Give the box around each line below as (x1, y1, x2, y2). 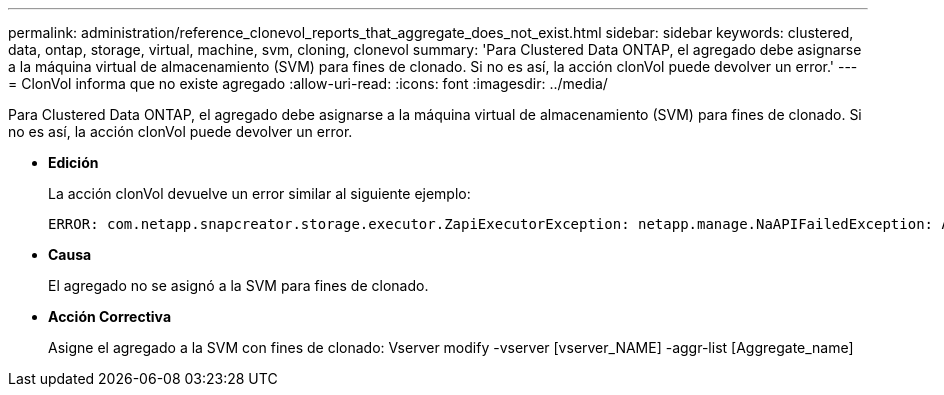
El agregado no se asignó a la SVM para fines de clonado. (48, 277, 429, 294)
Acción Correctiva (48, 308, 172, 325)
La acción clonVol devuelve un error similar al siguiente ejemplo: (48, 185, 471, 202)
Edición (48, 154, 99, 171)
